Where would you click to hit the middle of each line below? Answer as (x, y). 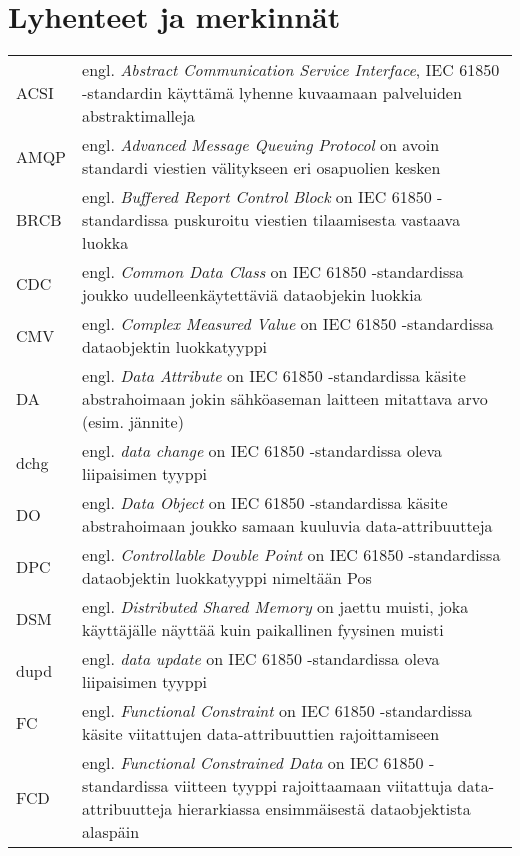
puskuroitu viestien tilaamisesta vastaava (317, 220)
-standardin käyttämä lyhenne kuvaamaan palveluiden (272, 93)
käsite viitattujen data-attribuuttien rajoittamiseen (261, 734)
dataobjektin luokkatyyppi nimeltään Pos (227, 578)
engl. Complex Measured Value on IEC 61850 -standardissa (288, 324)
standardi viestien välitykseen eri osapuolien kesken (261, 168)
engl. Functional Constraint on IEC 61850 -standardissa (277, 711)
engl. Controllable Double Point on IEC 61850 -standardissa (291, 555)
